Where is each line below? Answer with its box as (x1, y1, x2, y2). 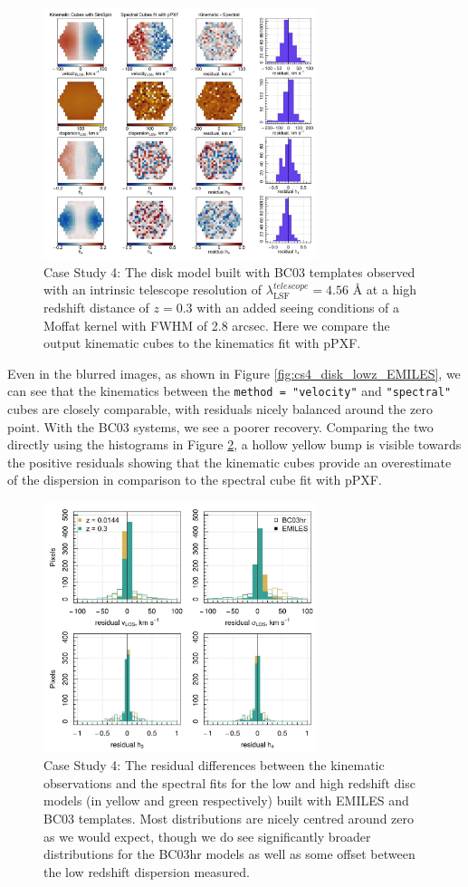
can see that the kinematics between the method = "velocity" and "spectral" (7, 381, 452, 400)
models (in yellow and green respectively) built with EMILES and (43, 791, 409, 810)
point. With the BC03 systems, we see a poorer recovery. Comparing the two (7, 417, 434, 436)
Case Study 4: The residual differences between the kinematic (43, 756, 385, 775)
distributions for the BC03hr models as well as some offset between (43, 844, 415, 863)
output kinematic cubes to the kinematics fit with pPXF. (43, 333, 361, 352)
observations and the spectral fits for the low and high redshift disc (43, 773, 415, 792)
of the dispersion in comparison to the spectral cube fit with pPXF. (7, 470, 382, 489)
